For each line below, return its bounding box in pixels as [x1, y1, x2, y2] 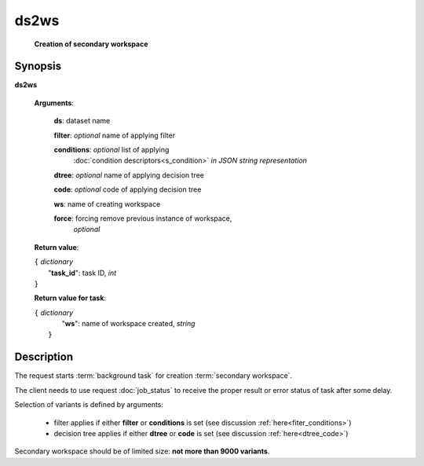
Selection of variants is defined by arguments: [14, 400, 164, 409]
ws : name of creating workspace [53, 199, 161, 208]
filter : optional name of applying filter [53, 130, 176, 140]
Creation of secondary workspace [34, 39, 148, 49]
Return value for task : [34, 293, 106, 303]
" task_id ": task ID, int [48, 268, 117, 277]
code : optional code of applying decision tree [53, 185, 202, 194]
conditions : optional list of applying [53, 145, 170, 155]
